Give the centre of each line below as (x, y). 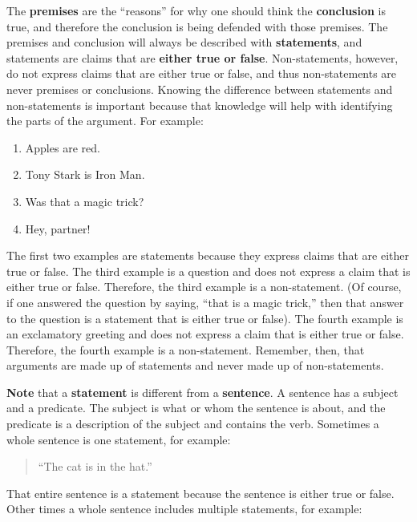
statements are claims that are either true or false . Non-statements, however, (202, 57)
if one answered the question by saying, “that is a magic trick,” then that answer (205, 302)
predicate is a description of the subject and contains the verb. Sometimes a (193, 424)
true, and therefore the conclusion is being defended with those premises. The (197, 26)
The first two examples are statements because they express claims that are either (208, 255)
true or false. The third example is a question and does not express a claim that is (208, 271)
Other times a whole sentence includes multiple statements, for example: (184, 509)
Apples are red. (63, 147)
